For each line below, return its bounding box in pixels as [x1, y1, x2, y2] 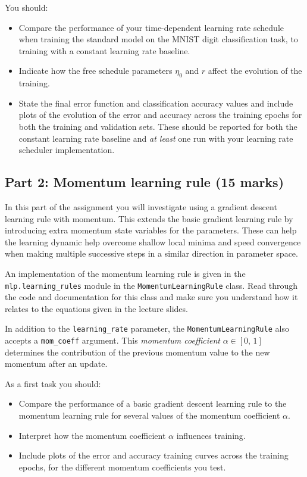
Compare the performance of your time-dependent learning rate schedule [18, 21, 284, 33]
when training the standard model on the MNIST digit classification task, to [18, 33, 298, 45]
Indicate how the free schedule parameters [18, 64, 173, 77]
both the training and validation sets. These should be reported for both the [18, 120, 297, 132]
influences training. [176, 429, 246, 441]
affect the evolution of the [208, 64, 302, 77]
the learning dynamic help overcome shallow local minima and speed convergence [5, 235, 301, 248]
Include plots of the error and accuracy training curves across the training [18, 449, 289, 462]
